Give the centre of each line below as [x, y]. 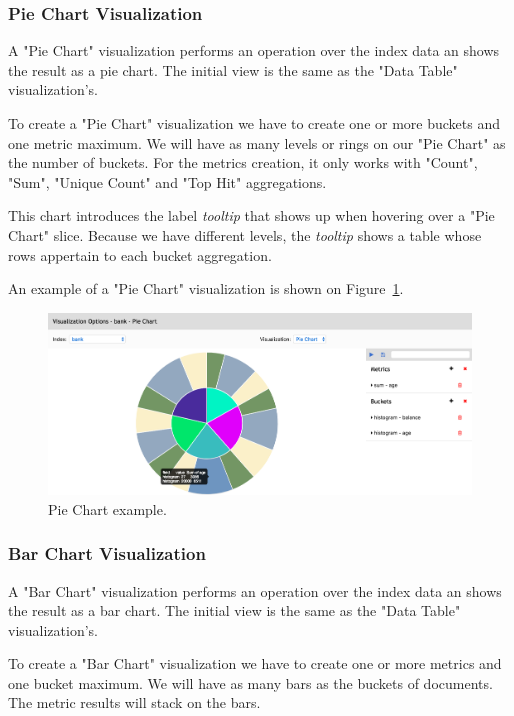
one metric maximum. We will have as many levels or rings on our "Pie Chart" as [257, 142]
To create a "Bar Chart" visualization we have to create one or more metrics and [255, 663]
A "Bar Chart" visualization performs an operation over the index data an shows [255, 590]
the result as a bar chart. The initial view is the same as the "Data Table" [234, 610]
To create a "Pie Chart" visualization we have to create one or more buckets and [254, 123]
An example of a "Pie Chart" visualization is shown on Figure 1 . [206, 288]
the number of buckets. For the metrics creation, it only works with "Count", [243, 162]
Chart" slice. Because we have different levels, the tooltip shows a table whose [245, 234]
